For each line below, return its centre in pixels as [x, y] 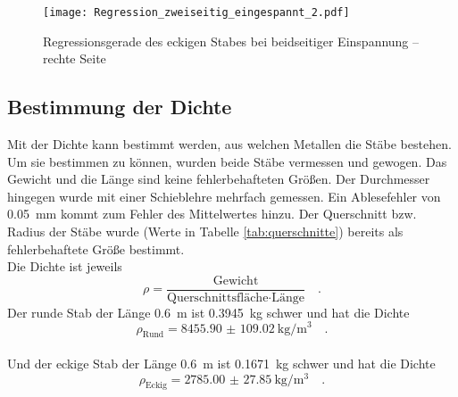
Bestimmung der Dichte [120, 107]
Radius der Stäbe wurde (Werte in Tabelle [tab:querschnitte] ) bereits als [205, 232]
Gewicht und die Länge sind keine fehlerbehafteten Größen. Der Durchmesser [219, 179]
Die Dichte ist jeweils [65, 266]
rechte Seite [75, 58]
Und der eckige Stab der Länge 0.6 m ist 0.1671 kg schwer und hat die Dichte [221, 363]
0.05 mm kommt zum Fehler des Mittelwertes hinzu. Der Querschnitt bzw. [212, 214]
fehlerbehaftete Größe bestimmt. [96, 248]
